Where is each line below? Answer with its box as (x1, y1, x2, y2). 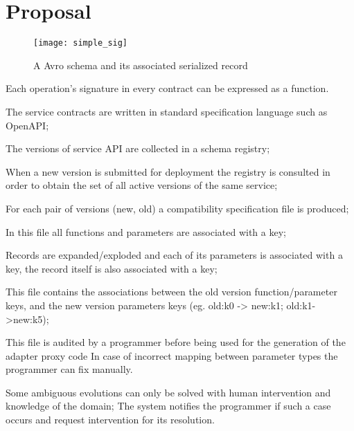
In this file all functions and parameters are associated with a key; (6, 224, 286, 239)
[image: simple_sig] (33, 38, 128, 48)
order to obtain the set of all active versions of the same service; (6, 178, 278, 192)
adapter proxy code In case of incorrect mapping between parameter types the (6, 348, 338, 363)
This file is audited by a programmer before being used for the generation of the (6, 335, 346, 349)
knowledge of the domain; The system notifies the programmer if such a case (6, 398, 331, 413)
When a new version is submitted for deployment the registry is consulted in (6, 164, 330, 178)
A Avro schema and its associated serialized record (33, 57, 248, 72)
